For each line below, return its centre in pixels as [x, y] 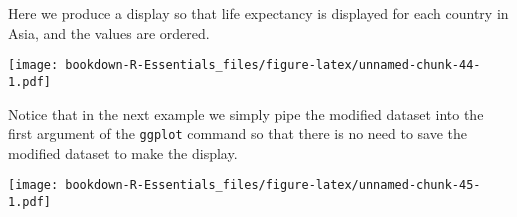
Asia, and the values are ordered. [109, 32]
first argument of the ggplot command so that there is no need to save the [238, 133]
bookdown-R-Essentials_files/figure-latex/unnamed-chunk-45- [273, 185]
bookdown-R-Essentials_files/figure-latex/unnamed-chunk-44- [273, 65]
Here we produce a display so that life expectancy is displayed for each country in [258, 13]
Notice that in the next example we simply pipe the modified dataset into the [246, 113]
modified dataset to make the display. [123, 152]
